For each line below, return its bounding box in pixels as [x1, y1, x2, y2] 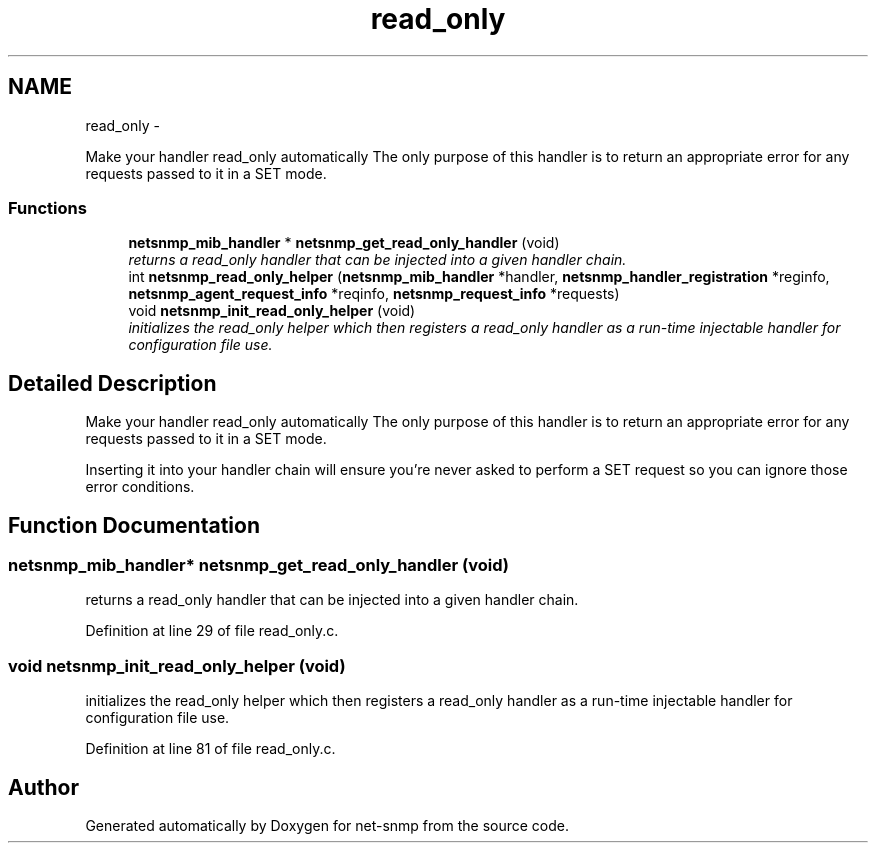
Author [8, 774, 79, 800]
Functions [8, 197, 87, 218]
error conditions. [85, 478, 195, 496]
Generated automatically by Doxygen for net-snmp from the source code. [85, 817, 570, 834]
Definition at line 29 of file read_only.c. [85, 622, 339, 640]
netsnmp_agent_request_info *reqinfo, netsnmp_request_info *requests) [128, 285, 620, 303]
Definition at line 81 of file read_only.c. [85, 740, 336, 758]
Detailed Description [8, 370, 217, 396]
